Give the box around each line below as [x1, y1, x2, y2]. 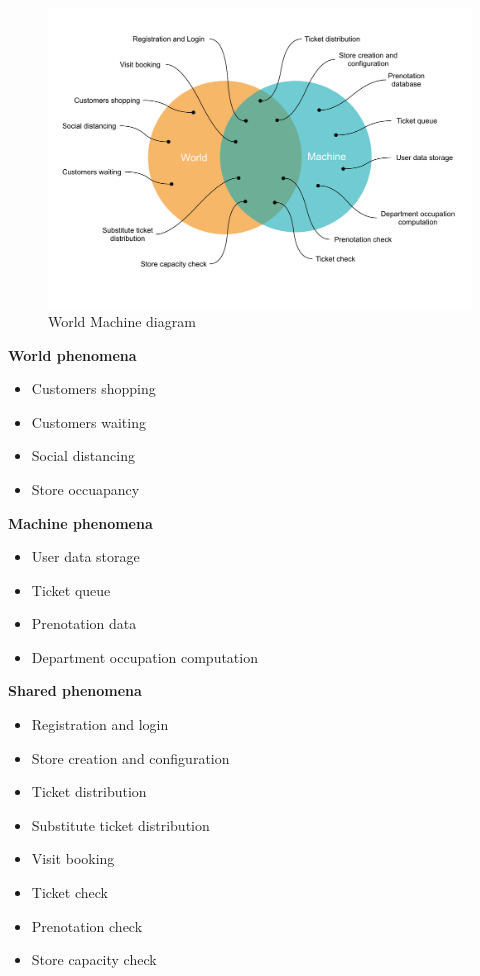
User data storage [31, 546, 140, 567]
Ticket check [31, 882, 108, 903]
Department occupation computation [31, 646, 258, 667]
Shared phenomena [8, 680, 142, 701]
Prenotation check [31, 915, 143, 936]
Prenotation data [31, 613, 137, 634]
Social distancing [31, 445, 135, 466]
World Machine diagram [48, 310, 196, 331]
